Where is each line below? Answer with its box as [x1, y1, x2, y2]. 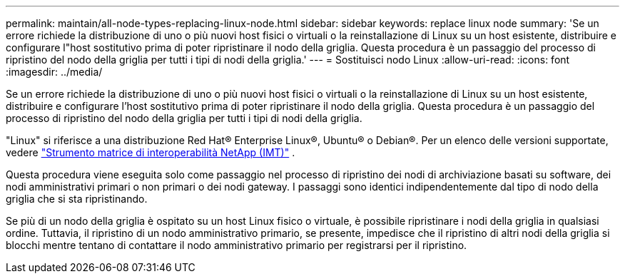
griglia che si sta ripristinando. [6, 193, 148, 205]
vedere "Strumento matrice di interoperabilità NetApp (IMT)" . [6, 146, 295, 158]
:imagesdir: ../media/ [6, 66, 103, 78]
